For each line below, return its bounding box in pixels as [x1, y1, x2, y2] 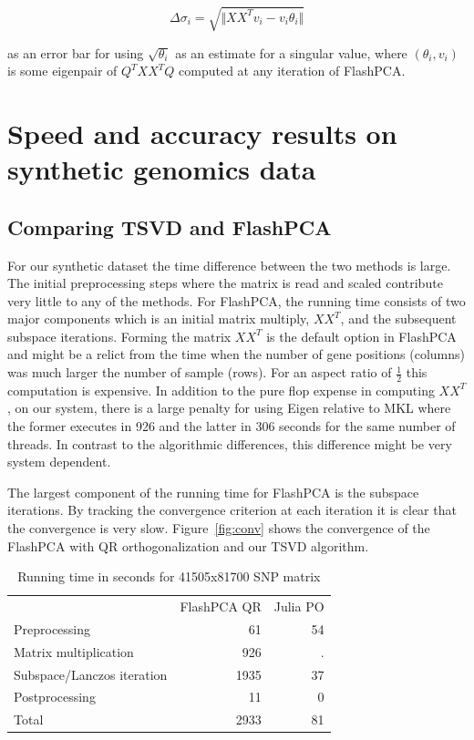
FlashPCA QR [180, 597, 262, 616]
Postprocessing [14, 687, 96, 706]
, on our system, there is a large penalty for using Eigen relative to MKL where [7, 398, 451, 417]
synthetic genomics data [7, 150, 316, 188]
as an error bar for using [7, 43, 144, 62]
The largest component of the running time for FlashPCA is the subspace [7, 482, 419, 501]
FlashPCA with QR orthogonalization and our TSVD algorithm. [7, 536, 369, 555]
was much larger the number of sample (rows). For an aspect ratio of [7, 363, 392, 382]
